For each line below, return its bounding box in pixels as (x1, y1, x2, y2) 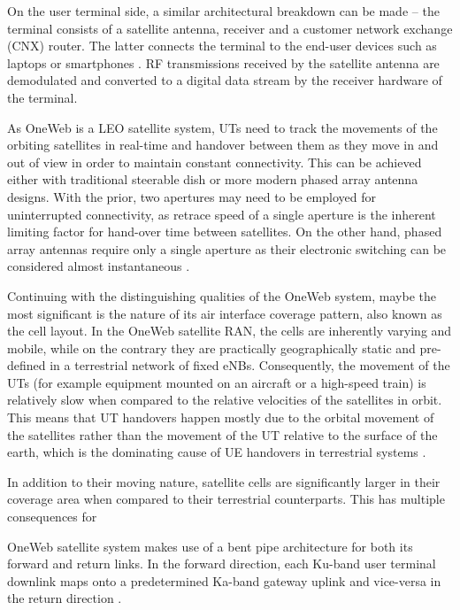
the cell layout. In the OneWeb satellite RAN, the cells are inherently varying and (7, 321, 452, 340)
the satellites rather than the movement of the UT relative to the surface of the (7, 425, 438, 444)
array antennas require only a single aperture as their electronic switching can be (7, 239, 447, 258)
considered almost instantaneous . (7, 257, 190, 275)
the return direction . (7, 589, 122, 607)
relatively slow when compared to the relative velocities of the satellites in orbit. (7, 390, 442, 409)
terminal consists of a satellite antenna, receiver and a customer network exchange (7, 19, 453, 37)
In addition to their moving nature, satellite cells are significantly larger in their (7, 472, 441, 490)
